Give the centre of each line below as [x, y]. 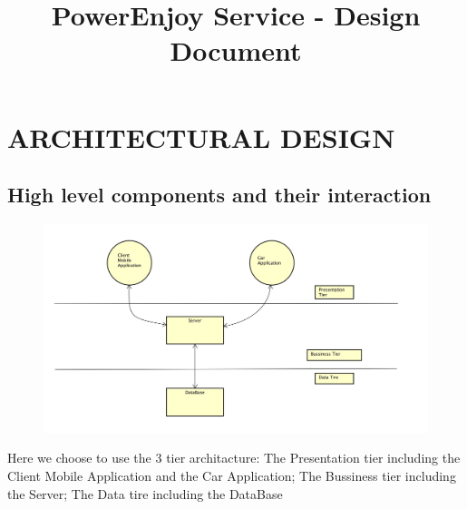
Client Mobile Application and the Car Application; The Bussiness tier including [232, 475]
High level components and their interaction [219, 195]
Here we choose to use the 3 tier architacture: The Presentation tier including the [234, 458]
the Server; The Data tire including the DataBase [145, 493]
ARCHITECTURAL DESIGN [201, 137]
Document [236, 50]
